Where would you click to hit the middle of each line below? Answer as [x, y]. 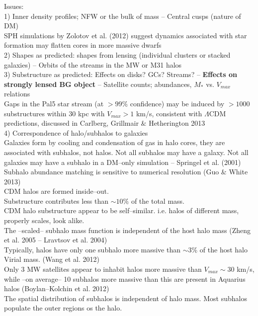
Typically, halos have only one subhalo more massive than [92, 249]
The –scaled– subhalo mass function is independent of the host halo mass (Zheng [128, 230]
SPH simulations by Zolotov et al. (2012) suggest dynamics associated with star [126, 35]
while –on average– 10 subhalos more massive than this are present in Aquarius [125, 278]
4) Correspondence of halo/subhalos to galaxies [76, 132]
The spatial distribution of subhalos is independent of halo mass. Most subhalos [126, 298]
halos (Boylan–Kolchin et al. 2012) [57, 288]
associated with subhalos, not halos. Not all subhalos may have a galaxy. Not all [126, 152]
